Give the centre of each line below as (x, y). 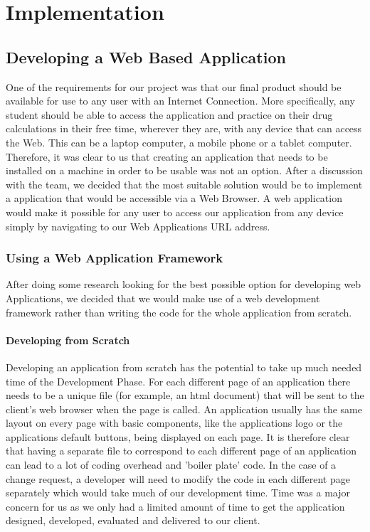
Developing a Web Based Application (146, 57)
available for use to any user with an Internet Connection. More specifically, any (180, 101)
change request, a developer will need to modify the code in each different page (178, 478)
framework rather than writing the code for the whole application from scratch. (179, 312)
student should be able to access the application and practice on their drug (169, 114)
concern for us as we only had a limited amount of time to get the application (175, 506)
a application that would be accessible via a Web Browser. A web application (174, 198)
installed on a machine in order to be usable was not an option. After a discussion (184, 170)
